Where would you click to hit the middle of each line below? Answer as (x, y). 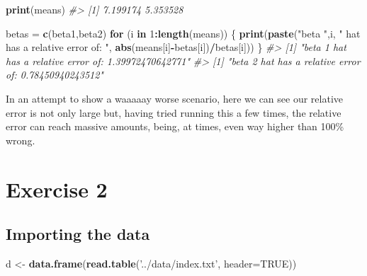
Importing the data (78, 234)
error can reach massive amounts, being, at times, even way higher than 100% (175, 126)
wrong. (21, 140)
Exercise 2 (57, 189)
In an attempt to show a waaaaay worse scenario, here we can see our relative (175, 98)
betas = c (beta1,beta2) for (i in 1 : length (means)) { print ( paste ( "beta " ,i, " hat (183, 33)
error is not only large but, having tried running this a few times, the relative (174, 112)
